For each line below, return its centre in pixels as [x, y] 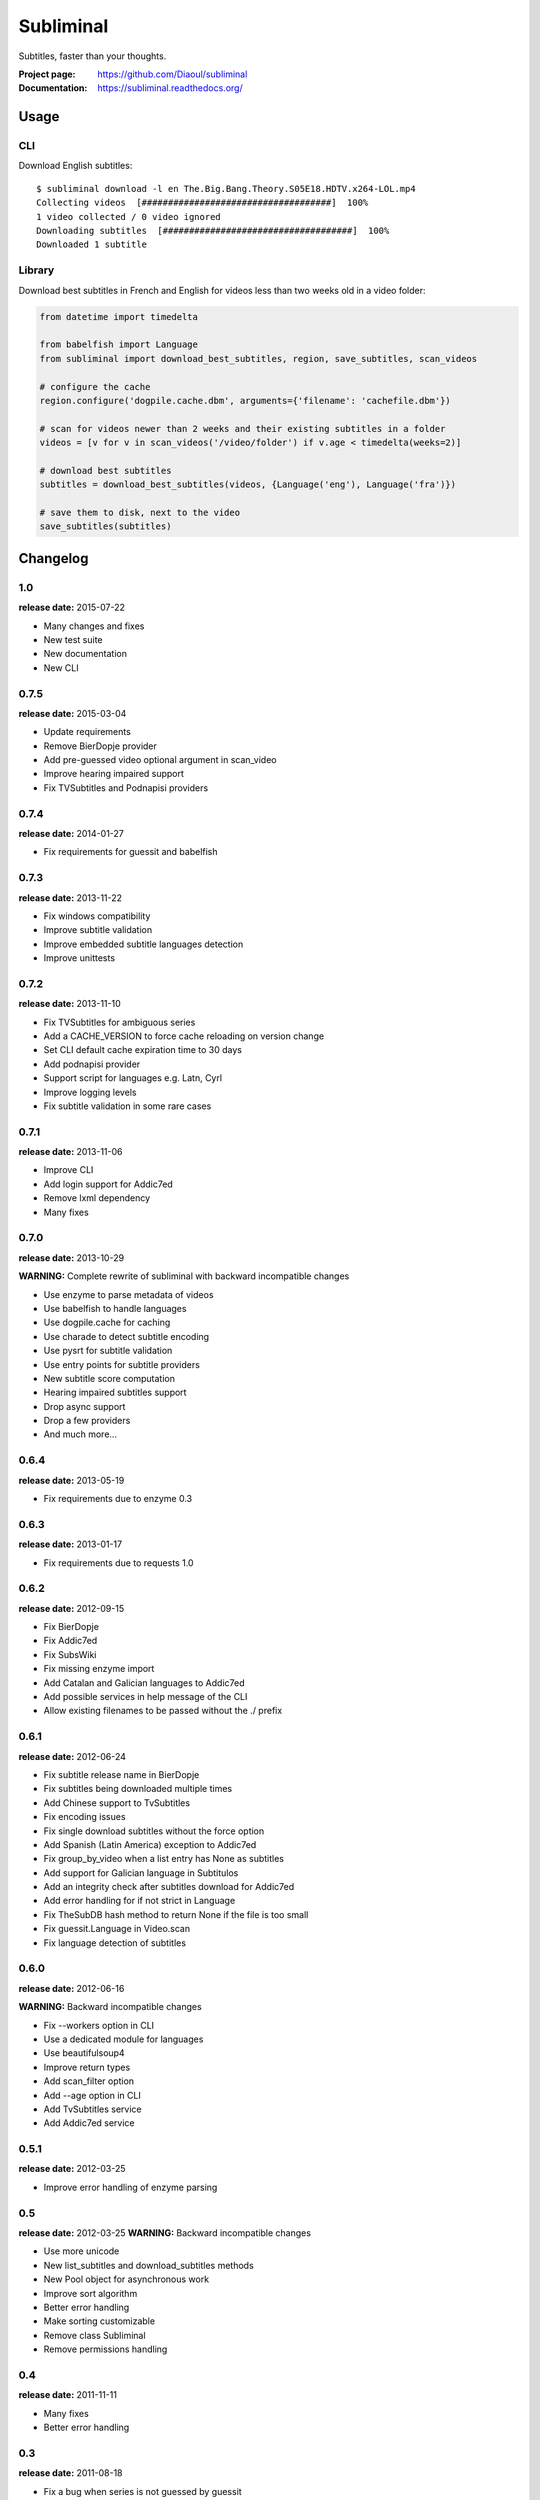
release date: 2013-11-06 [70, 1152]
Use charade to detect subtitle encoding [126, 1336]
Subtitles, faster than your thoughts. [92, 56]
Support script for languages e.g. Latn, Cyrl [133, 1078]
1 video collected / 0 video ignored [129, 216]
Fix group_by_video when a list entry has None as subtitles [164, 1859]
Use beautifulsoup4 [84, 2053]
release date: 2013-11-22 [70, 897]
